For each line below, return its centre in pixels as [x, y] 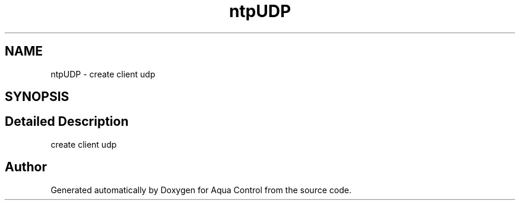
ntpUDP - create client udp [103, 74]
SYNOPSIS [37, 97]
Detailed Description [67, 122]
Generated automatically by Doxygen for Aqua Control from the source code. [201, 190]
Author [26, 167]
